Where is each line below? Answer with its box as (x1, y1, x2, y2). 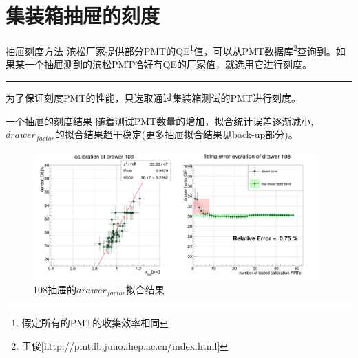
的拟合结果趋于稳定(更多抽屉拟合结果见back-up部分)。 (54, 127, 298, 142)
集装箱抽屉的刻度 (6, 1, 160, 30)
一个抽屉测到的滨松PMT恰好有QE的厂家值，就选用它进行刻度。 (24, 57, 312, 71)
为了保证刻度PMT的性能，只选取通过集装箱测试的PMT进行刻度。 (6, 90, 301, 104)
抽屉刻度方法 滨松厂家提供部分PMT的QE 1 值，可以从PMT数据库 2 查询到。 (6, 42, 336, 58)
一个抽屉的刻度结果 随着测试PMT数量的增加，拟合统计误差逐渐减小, (6, 113, 314, 128)
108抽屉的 (33, 282, 76, 296)
